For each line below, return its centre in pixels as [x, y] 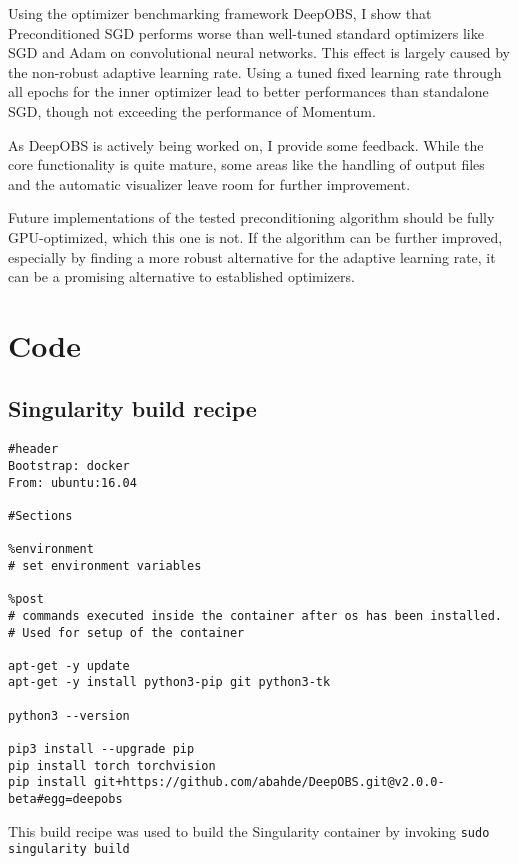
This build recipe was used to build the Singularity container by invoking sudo [249, 830]
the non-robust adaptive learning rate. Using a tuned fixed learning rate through [255, 71]
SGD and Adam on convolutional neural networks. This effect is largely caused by [259, 52]
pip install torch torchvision [112, 765]
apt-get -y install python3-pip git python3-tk [169, 682]
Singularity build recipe [132, 408]
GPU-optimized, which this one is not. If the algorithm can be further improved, [255, 236]
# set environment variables [105, 565]
